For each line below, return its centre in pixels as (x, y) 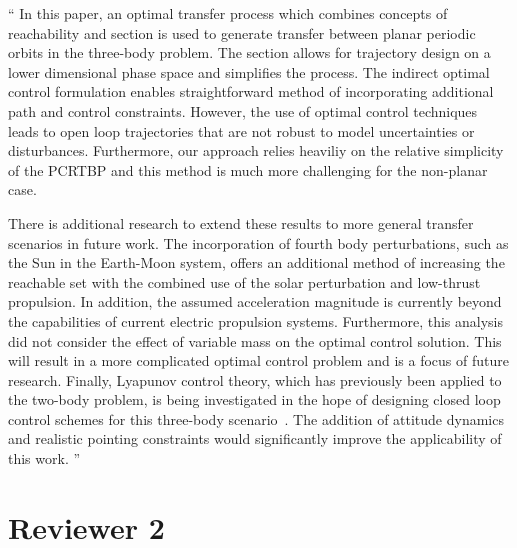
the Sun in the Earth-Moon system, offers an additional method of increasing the (256, 262)
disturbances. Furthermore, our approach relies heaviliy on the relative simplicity (256, 150)
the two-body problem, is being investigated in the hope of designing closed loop (254, 399)
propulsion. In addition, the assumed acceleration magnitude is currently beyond (255, 301)
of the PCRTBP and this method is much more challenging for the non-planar (248, 169)
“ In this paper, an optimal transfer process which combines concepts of (228, 13)
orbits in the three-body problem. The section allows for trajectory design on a (249, 52)
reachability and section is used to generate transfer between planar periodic (242, 32)
